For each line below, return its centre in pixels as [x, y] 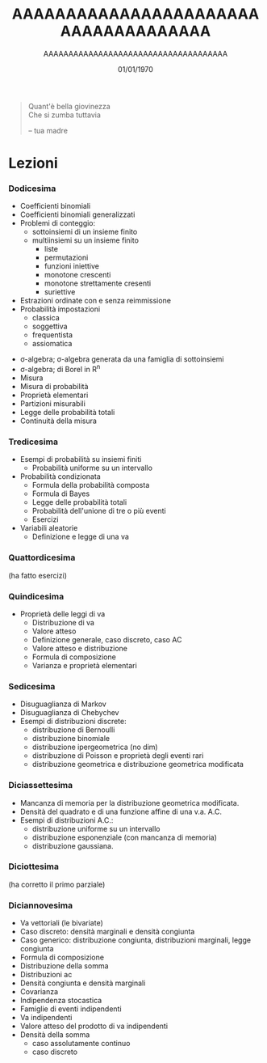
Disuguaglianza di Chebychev [69, 713]
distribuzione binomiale [71, 739]
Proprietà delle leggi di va [63, 614]
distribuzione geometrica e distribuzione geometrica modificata [138, 764]
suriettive [60, 292]
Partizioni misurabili [53, 404]
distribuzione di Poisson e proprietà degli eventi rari [118, 756]
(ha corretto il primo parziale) [57, 884]
